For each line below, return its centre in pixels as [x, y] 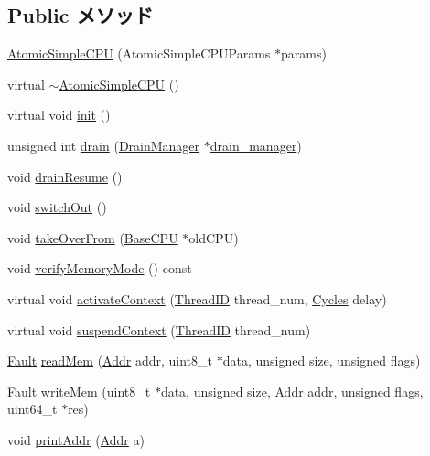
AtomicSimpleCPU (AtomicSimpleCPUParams [139, 53]
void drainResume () [65, 176]
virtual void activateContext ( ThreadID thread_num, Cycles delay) [197, 298]
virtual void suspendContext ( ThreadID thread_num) [159, 329]
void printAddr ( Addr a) [76, 439]
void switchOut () [57, 207]
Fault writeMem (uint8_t [79, 391]
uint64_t [32, 409]
